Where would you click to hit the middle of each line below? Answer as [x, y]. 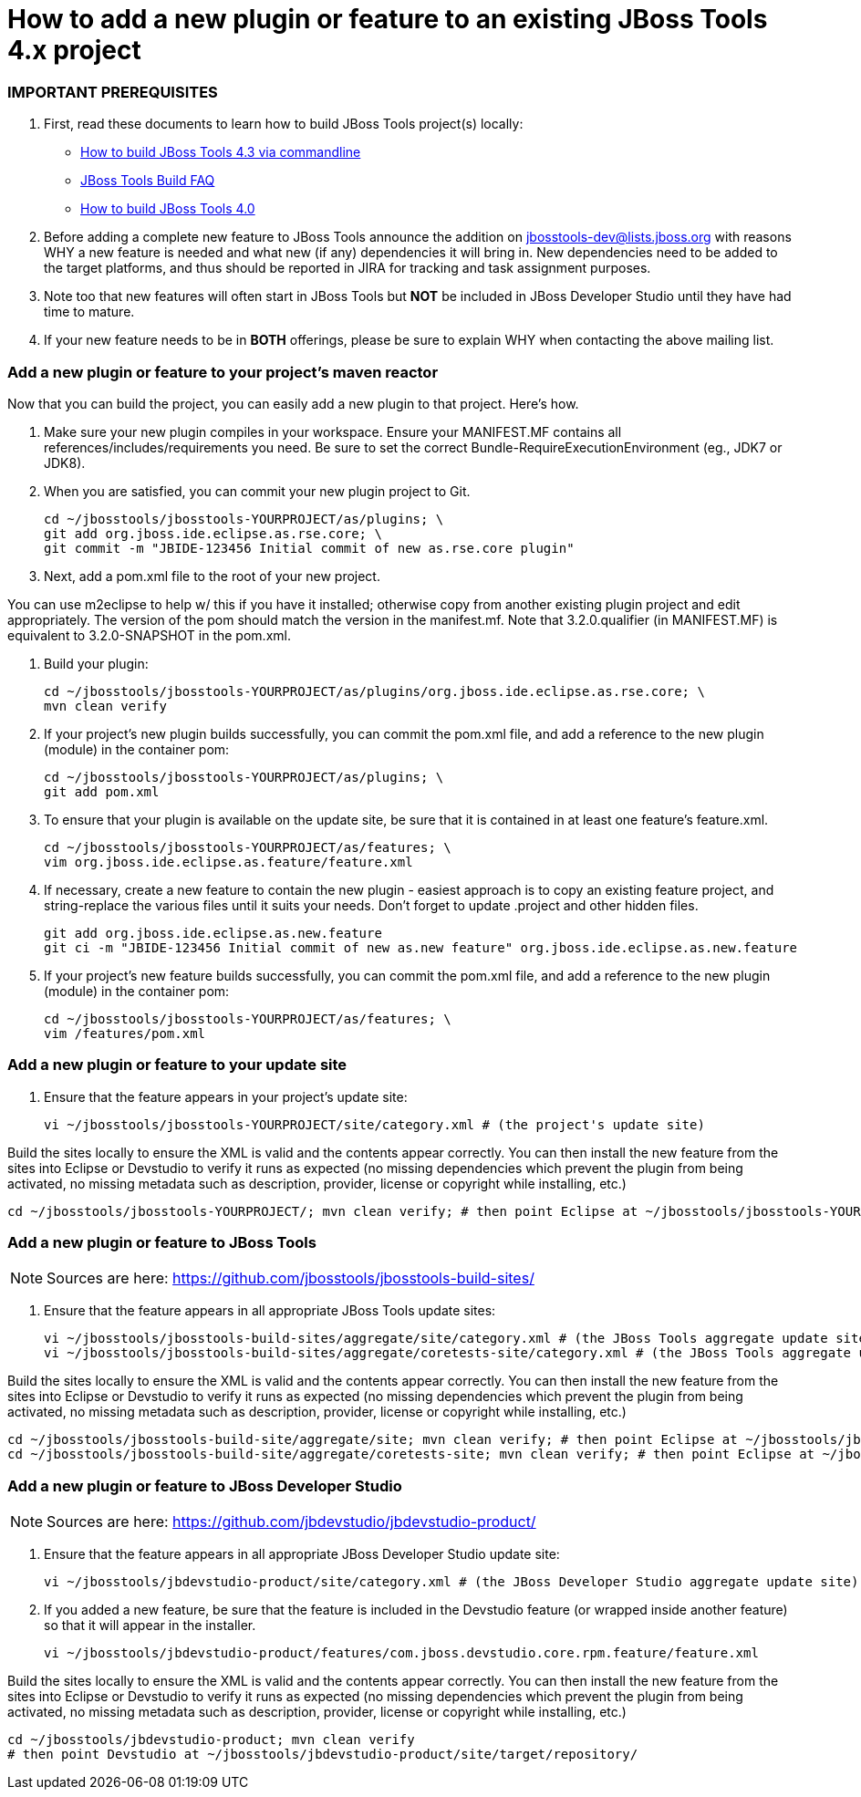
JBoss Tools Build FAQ [148, 181]
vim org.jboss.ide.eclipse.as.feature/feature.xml [228, 862]
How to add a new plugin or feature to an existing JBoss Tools [388, 19]
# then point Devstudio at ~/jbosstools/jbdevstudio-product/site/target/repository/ [323, 1755]
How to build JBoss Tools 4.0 [168, 209]
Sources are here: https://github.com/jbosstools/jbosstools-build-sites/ [290, 1278]
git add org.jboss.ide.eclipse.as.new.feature [213, 933]
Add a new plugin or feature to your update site [177, 1065]
